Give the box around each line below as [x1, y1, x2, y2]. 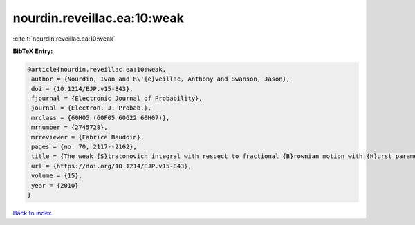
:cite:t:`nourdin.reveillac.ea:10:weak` [12, 35, 116, 43]
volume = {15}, [31, 172, 83, 179]
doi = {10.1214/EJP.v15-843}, [31, 85, 134, 92]
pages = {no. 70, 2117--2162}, [31, 143, 138, 151]
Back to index [12, 208, 52, 217]
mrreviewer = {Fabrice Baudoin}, [31, 133, 145, 141]
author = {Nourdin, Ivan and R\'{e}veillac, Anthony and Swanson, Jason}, [31, 75, 290, 83]
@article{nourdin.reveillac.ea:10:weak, [27, 66, 166, 73]
